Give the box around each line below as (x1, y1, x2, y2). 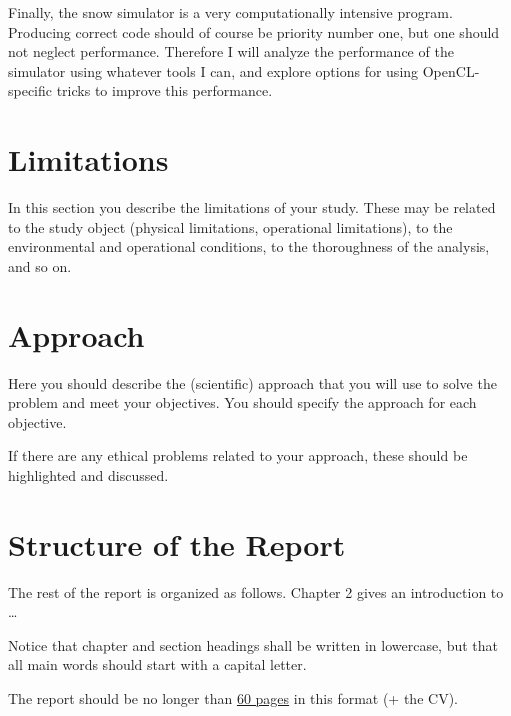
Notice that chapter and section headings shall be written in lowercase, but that (8, 634, 499, 655)
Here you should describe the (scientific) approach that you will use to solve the (8, 372, 497, 393)
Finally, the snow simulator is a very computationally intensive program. (8, 2, 453, 22)
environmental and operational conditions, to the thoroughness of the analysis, (8, 236, 490, 257)
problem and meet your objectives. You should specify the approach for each (8, 392, 477, 413)
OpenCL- (422, 60, 480, 81)
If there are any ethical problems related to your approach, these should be (8, 445, 468, 466)
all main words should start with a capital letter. (8, 654, 307, 675)
